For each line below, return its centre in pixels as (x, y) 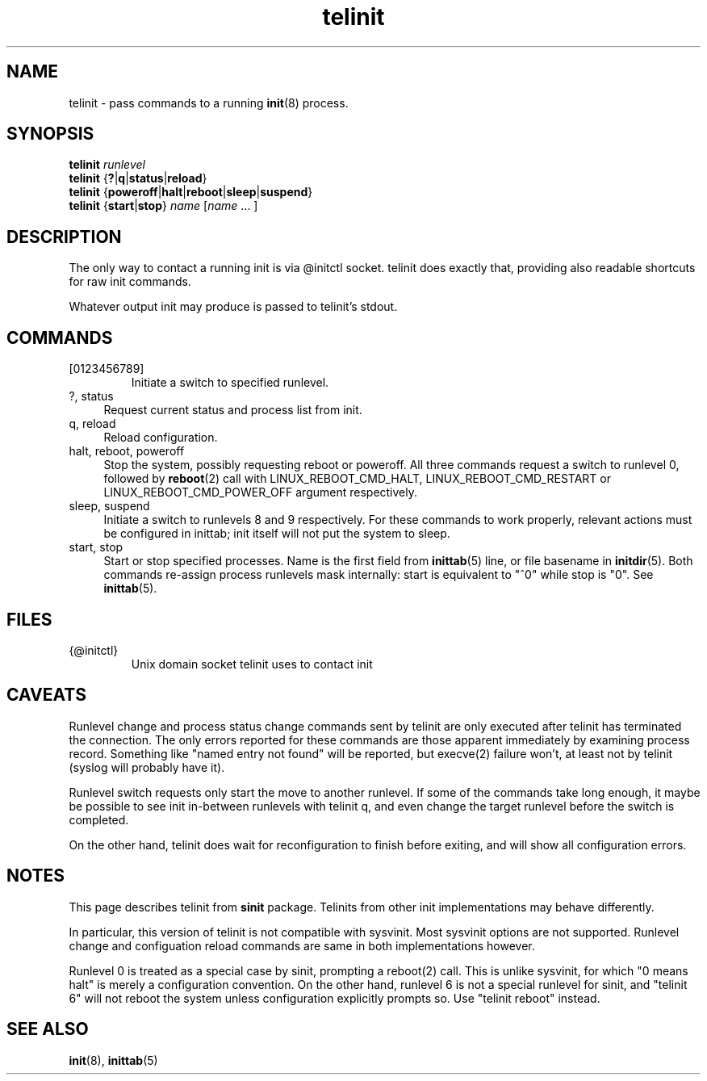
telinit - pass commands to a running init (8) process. (209, 103)
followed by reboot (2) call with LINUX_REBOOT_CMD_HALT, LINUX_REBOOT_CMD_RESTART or (357, 479)
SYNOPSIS (50, 134)
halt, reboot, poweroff (127, 451)
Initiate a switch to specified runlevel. (230, 383)
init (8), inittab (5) (113, 1060)
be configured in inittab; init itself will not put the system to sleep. (277, 534)
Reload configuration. (161, 438)
